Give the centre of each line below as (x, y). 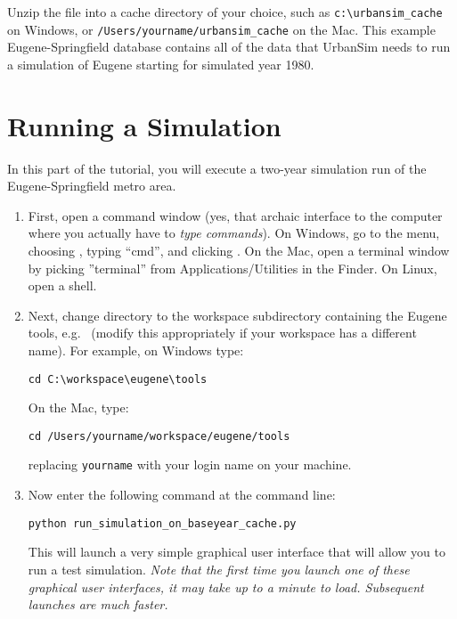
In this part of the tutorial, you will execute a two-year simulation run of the (217, 168)
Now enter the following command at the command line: (182, 495)
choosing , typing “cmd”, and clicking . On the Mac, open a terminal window (239, 250)
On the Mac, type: (78, 407)
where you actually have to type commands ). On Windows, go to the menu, (234, 233)
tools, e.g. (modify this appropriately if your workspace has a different (222, 333)
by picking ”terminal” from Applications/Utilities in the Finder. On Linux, (233, 268)
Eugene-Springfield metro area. (92, 186)
